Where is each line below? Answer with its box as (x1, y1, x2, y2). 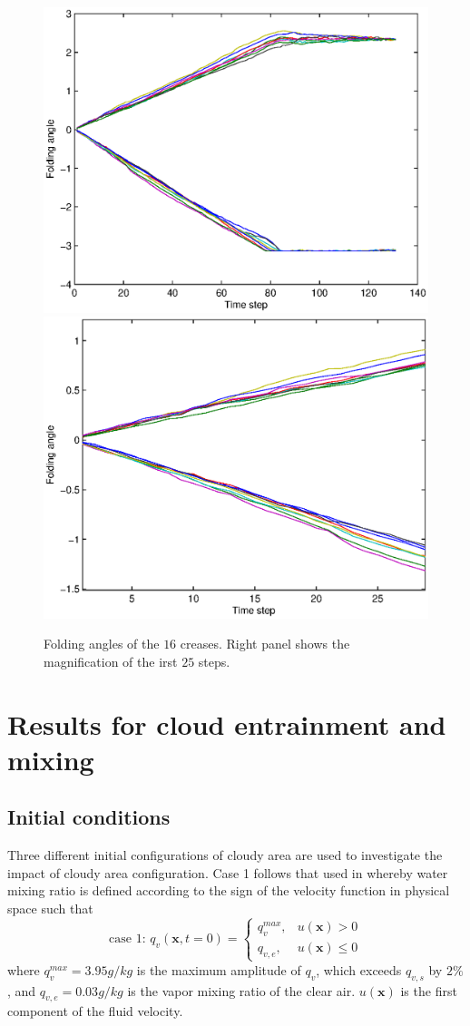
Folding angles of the (44, 634, 160, 653)
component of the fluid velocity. (7, 1002, 183, 1021)
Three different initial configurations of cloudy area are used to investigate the (7, 845, 443, 865)
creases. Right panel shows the (180, 634, 350, 653)
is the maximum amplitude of (136, 960, 301, 979)
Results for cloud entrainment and (7, 705, 446, 742)
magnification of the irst (44, 651, 178, 670)
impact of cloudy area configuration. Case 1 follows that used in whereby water (7, 863, 448, 882)
